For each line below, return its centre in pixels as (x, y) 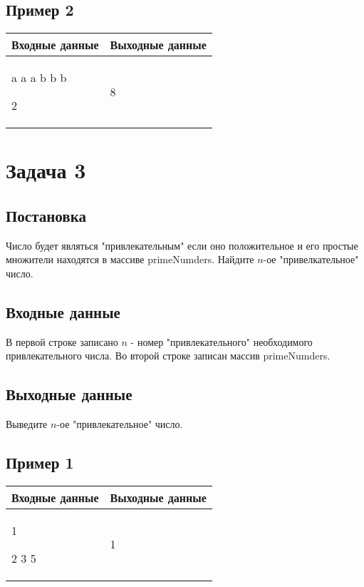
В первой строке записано (62, 341)
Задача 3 (46, 170)
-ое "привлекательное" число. (120, 424)
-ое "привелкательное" (311, 259)
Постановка (46, 215)
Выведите (27, 424)
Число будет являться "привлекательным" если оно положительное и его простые (182, 245)
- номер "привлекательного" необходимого (222, 341)
